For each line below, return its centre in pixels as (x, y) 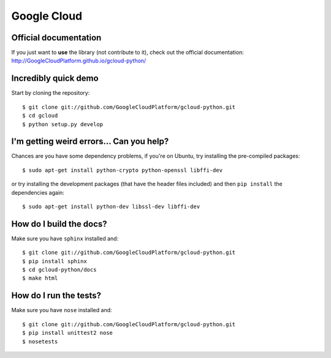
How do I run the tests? (56, 296)
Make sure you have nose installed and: (62, 310)
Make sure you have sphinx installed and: (65, 238)
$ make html (40, 278)
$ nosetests (40, 341)
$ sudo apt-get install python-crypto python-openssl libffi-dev (123, 170)
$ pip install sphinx (55, 261)
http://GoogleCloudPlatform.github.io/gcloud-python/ (79, 61)
